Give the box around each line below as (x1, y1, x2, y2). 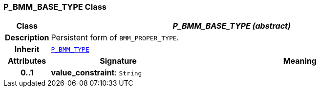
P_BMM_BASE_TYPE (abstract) (172, 21, 291, 31)
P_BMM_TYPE (51, 45, 89, 53)
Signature (100, 56, 137, 66)
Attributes (8, 56, 46, 66)
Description (5, 33, 49, 43)
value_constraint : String (51, 68, 142, 78)
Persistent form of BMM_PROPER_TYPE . (51, 33, 179, 43)
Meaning (283, 56, 317, 66)
